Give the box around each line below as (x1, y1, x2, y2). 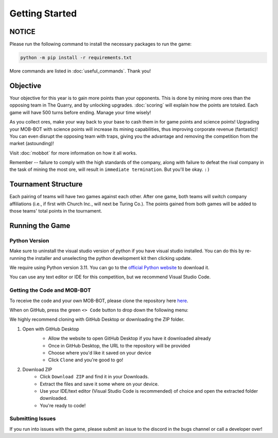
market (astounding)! (9, 141, 54, 147)
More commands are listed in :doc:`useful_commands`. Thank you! (9, 68, 151, 74)
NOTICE (9, 27, 36, 36)
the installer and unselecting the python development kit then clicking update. (27, 255, 192, 261)
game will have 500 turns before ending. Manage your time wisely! (9, 109, 151, 115)
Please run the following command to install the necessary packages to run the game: (9, 41, 192, 47)
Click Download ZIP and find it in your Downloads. (40, 374, 149, 380)
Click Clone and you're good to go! (48, 357, 124, 363)
